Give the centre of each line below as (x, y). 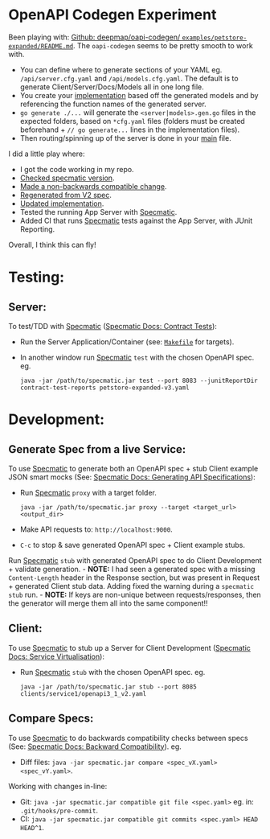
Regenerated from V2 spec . (66, 195)
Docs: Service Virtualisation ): (56, 656)
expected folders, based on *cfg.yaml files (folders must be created (132, 121)
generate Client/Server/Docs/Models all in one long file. (112, 87)
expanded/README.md (41, 46)
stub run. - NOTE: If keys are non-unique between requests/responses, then (135, 594)
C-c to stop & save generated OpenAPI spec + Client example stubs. (133, 545)
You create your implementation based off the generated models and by (139, 95)
